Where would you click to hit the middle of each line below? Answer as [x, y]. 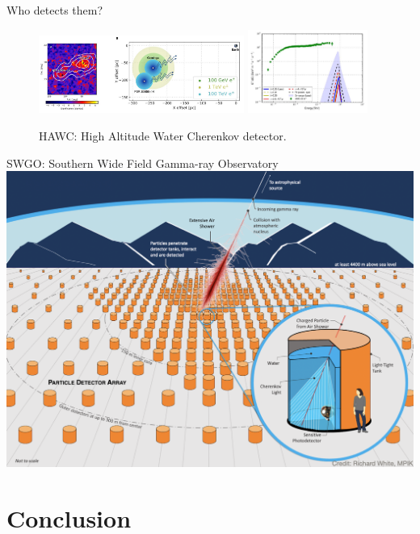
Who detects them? [55, 10]
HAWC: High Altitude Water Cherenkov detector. [163, 135]
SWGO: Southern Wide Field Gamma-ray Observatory [143, 163]
